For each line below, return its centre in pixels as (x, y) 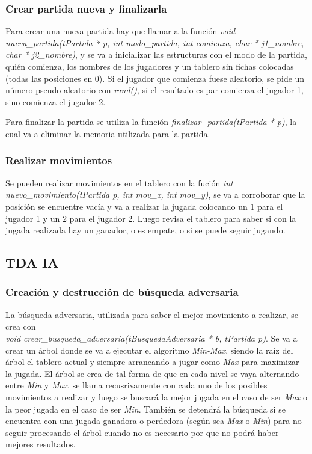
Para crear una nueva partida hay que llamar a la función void (121, 31)
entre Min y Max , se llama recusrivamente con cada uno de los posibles (136, 385)
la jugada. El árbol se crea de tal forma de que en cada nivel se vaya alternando (152, 373)
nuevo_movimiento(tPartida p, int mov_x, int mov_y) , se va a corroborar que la (155, 195)
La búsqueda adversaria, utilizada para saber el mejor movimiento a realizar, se (152, 314)
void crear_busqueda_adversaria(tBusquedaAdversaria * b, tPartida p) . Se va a (151, 338)
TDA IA (32, 262)
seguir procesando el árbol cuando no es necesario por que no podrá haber (142, 432)
